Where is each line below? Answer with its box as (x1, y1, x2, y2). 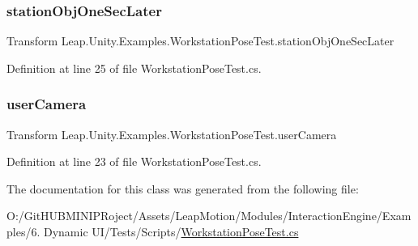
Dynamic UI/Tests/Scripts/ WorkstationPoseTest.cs (43, 223, 299, 240)
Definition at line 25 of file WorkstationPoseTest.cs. (6, 59, 262, 76)
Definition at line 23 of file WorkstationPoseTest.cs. (6, 153, 262, 170)
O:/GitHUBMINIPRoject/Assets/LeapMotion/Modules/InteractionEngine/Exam (6, 207, 412, 224)
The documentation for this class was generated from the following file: (6, 180, 359, 197)
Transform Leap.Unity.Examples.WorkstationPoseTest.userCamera (6, 125, 337, 142)
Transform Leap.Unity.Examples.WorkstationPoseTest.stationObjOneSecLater (6, 32, 395, 49)
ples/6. (6, 223, 41, 240)
